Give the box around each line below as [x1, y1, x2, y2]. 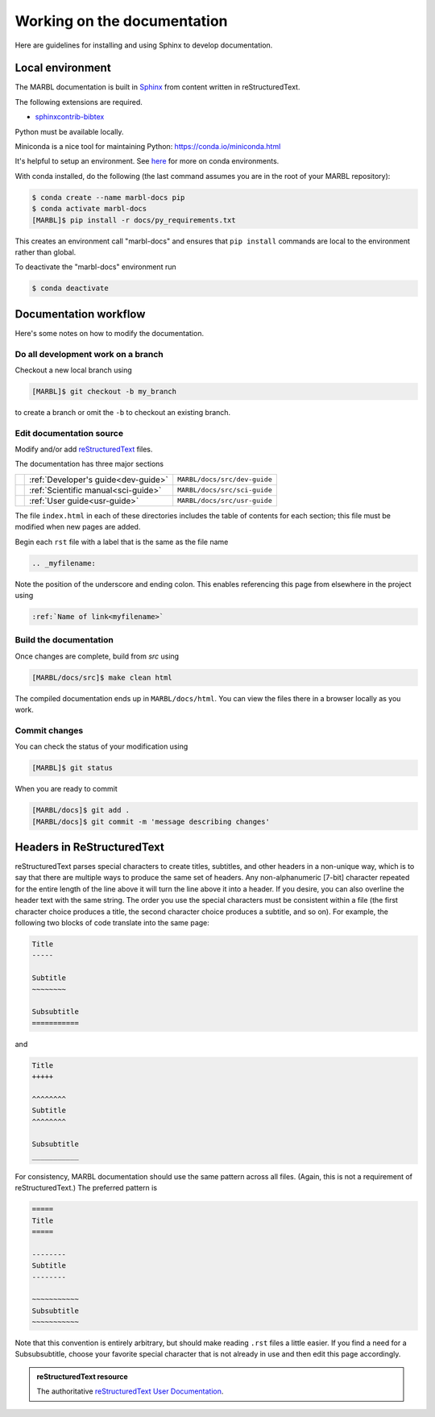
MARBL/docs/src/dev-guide [177, 476, 273, 484]
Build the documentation [14, 634, 114, 646]
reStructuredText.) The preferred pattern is [14, 1183, 157, 1193]
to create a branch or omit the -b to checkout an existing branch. [14, 407, 231, 417]
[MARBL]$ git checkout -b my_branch [31, 387, 177, 396]
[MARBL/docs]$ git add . [31, 806, 130, 815]
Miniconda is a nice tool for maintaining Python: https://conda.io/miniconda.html [14, 142, 281, 152]
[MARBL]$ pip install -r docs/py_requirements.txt [31, 215, 237, 225]
